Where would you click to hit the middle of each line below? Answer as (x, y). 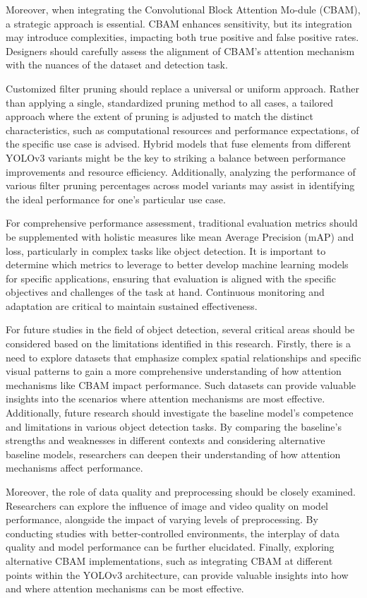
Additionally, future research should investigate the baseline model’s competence (180, 413)
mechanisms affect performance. (74, 468)
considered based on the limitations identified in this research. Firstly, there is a (178, 343)
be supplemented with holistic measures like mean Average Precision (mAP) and (180, 236)
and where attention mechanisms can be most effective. (125, 588)
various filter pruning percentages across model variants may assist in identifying (180, 185)
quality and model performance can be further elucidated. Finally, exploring (170, 547)
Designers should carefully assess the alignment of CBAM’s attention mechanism (180, 50)
